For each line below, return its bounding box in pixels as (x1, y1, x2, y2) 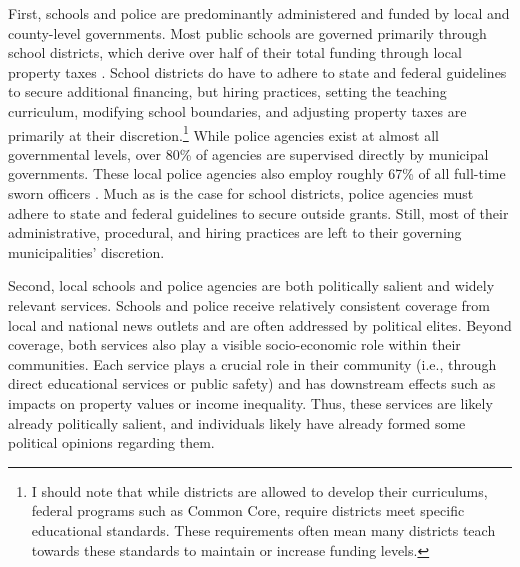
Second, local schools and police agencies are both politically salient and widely (8, 275, 495, 296)
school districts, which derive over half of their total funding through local (8, 42, 462, 63)
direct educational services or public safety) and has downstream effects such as (8, 373, 496, 394)
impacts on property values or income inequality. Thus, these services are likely (8, 392, 493, 413)
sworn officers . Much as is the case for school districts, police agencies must (8, 183, 474, 203)
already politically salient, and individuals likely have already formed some (8, 412, 466, 433)
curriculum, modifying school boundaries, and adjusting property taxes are (8, 100, 467, 121)
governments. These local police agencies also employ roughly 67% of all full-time (8, 163, 506, 184)
